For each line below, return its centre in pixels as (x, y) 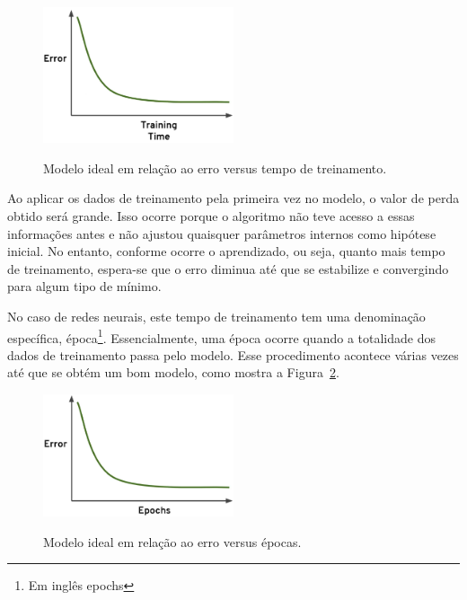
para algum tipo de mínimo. (84, 286)
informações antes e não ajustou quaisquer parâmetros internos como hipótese (222, 233)
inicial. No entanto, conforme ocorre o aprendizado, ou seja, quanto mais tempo (226, 251)
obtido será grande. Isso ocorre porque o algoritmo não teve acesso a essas (211, 216)
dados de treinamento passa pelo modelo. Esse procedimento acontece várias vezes (233, 354)
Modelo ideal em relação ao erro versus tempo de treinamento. (215, 168)
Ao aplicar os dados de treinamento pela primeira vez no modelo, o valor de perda (233, 198)
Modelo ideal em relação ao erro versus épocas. (172, 541)
